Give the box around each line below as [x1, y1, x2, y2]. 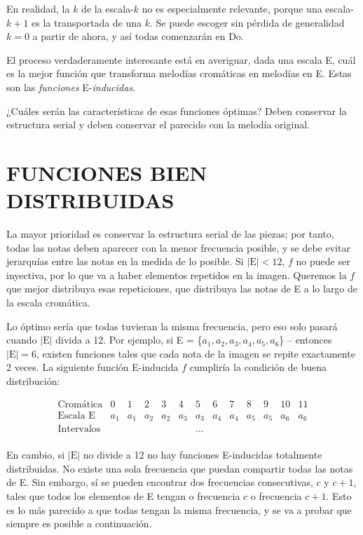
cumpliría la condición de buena [189, 360, 327, 374]
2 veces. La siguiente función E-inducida [6, 360, 179, 374]
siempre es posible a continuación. [6, 516, 152, 531]
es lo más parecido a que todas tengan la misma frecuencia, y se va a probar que [6, 502, 352, 517]
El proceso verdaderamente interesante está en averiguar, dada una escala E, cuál [6, 52, 356, 67]
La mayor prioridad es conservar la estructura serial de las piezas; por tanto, [6, 226, 334, 241]
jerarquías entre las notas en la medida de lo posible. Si [6, 254, 244, 269]
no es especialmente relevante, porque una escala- [142, 1, 354, 15]
